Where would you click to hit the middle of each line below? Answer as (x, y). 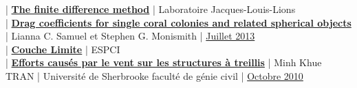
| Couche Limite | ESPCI (63, 49)
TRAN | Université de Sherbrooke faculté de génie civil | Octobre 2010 (154, 75)
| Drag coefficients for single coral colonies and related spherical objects (178, 22)
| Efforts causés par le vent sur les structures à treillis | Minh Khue (164, 62)
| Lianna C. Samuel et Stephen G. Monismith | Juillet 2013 (130, 36)
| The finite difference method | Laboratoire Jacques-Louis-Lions (151, 9)
